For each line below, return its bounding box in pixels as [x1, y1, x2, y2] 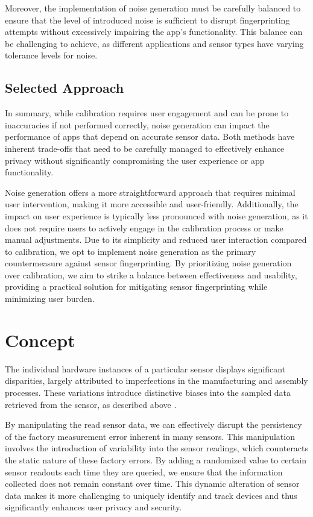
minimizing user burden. [5, 292, 95, 305]
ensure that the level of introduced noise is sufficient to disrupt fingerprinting [5, 13, 290, 26]
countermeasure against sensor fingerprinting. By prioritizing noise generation [5, 257, 292, 269]
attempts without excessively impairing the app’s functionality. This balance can [5, 25, 303, 38]
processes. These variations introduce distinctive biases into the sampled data [5, 386, 291, 398]
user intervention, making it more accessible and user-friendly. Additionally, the [5, 198, 299, 210]
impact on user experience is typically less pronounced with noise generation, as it [5, 209, 308, 222]
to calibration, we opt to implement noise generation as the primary [5, 245, 256, 257]
